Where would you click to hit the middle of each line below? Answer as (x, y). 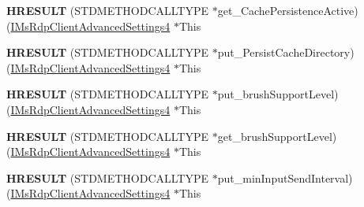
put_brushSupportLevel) (278, 94)
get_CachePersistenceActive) (288, 10)
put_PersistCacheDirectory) (286, 52)
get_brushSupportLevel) (277, 136)
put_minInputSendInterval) (285, 177)
